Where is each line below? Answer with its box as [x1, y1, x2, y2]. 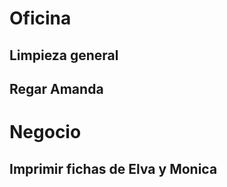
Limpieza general [9, 47, 119, 64]
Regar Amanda [9, 80, 104, 97]
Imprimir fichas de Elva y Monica [9, 160, 218, 177]
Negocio [9, 121, 82, 144]
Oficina [9, 7, 72, 30]
